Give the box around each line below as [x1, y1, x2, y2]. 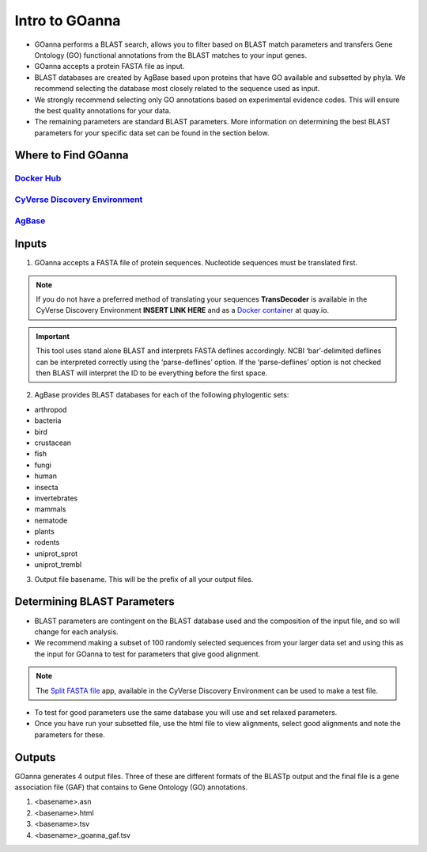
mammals [34, 504, 66, 514]
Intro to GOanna [14, 12, 121, 29]
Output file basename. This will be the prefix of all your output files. [34, 574, 254, 584]
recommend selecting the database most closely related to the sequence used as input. [34, 84, 320, 93]
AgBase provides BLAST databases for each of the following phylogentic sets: [34, 390, 289, 400]
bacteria [34, 416, 62, 425]
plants [34, 527, 55, 536]
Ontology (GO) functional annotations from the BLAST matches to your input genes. [34, 50, 308, 59]
